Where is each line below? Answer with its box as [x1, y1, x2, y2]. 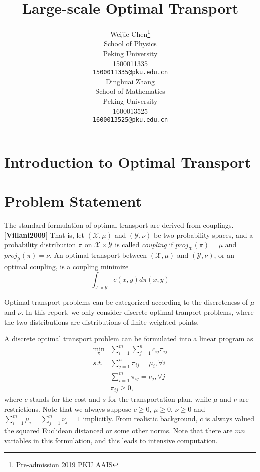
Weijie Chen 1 [110, 27, 151, 39]
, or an [214, 250, 234, 260]
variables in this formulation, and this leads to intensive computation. [4, 435, 218, 445]
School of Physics [104, 38, 157, 49]
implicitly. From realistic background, [83, 413, 198, 424]
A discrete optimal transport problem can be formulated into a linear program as [4, 333, 253, 344]
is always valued [205, 413, 255, 424]
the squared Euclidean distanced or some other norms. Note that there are [4, 425, 233, 436]
